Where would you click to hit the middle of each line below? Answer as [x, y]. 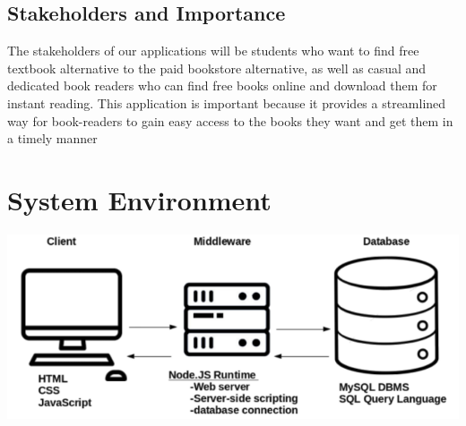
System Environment [139, 199]
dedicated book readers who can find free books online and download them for [222, 85]
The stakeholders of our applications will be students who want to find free [213, 51]
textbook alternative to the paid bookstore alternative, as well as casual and [217, 68]
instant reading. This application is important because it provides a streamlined [227, 102]
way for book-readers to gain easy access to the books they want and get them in [230, 120]
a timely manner [52, 138]
